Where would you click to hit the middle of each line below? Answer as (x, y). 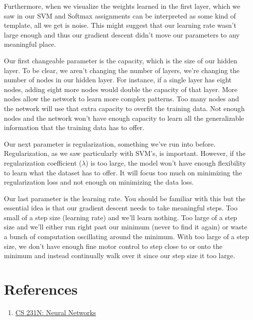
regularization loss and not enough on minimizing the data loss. (99, 182)
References (41, 289)
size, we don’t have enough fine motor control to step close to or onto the (113, 246)
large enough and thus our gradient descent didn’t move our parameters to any (122, 34)
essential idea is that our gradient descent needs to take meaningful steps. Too (121, 208)
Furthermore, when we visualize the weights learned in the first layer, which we (122, 6)
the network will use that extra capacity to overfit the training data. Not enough (125, 108)
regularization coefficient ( (43, 162)
